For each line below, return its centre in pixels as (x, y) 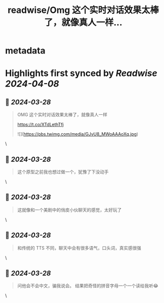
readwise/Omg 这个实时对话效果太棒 (83, 10)
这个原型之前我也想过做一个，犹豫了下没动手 (63, 172)
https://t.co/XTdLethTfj (40, 125)
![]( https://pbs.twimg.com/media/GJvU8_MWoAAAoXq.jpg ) (78, 134)
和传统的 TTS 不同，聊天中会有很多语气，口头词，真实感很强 (79, 248)
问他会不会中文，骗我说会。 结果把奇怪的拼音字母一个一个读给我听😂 (88, 286)
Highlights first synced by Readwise (81, 74)
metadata (25, 51)
